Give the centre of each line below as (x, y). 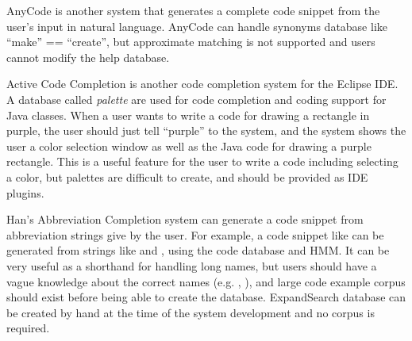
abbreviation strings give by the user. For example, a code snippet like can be (195, 234)
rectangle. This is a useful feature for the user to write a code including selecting (202, 161)
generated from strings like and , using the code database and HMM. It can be (198, 250)
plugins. (25, 192)
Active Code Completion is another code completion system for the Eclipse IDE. (202, 84)
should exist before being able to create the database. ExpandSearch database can (206, 297)
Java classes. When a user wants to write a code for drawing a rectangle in (188, 115)
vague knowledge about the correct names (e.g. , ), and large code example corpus (206, 281)
